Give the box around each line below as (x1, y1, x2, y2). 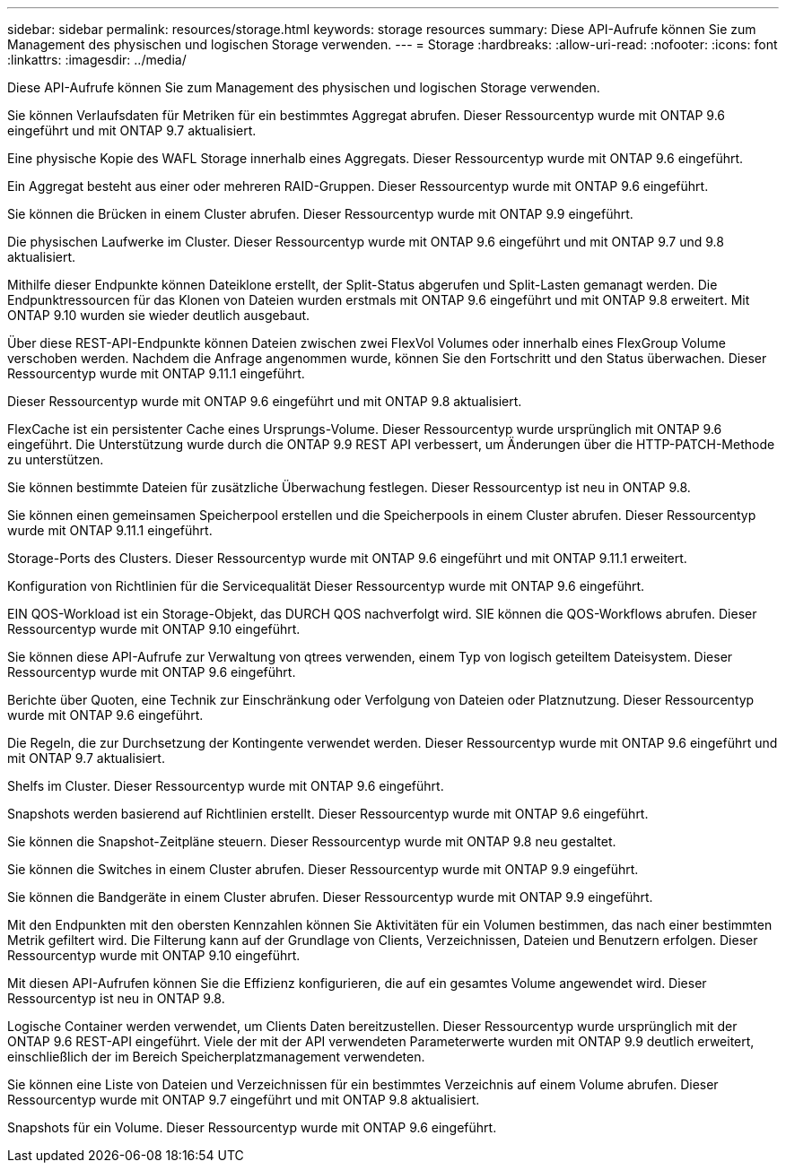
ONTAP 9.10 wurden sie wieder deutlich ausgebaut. (7, 308, 310, 323)
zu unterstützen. (7, 452, 104, 467)
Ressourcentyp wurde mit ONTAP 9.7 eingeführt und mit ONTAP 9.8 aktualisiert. (7, 1092, 480, 1107)
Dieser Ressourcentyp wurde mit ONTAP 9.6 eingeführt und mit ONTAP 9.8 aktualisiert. (7, 394, 522, 409)
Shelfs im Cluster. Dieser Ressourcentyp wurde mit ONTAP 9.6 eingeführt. (7, 778, 444, 793)
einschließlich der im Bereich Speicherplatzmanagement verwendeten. (7, 1049, 425, 1064)
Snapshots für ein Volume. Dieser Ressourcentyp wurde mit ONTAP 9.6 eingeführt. (7, 1120, 497, 1135)
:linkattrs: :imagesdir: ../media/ (7, 52, 187, 67)
